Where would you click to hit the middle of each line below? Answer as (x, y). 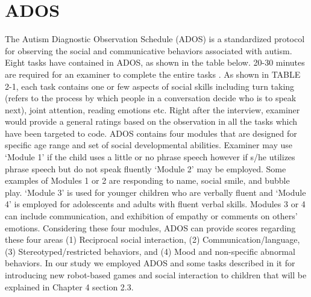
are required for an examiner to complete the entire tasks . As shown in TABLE (153, 74)
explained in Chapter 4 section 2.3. (69, 286)
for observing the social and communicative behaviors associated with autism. (149, 50)
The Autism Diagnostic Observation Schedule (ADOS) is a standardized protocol (155, 39)
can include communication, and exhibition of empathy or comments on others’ (151, 216)
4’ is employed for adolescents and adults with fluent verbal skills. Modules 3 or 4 (155, 204)
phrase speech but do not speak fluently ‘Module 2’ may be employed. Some (146, 168)
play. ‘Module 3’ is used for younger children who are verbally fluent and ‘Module (155, 192)
